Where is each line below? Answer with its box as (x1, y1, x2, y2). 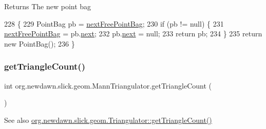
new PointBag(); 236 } (4, 38, 75, 49)
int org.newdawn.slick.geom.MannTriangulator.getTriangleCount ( (4, 80, 212, 91)
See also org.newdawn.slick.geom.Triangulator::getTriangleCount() (4, 114, 212, 125)
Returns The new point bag (4, 1, 91, 11)
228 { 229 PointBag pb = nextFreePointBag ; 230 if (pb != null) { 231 (4, 18, 224, 29)
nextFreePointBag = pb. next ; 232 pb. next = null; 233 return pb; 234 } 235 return (4, 28, 262, 39)
